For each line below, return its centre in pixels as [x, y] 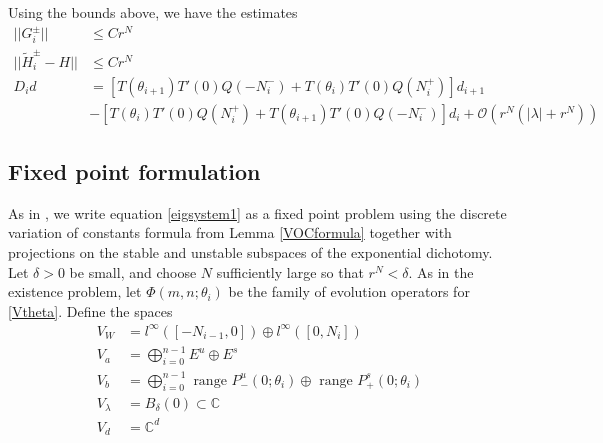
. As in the [441, 271]
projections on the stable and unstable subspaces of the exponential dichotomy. [250, 252]
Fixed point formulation [134, 171]
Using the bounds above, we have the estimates [153, 12]
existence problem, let [75, 291]
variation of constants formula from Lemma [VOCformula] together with [230, 232]
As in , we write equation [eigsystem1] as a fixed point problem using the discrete [257, 212]
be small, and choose [133, 271]
